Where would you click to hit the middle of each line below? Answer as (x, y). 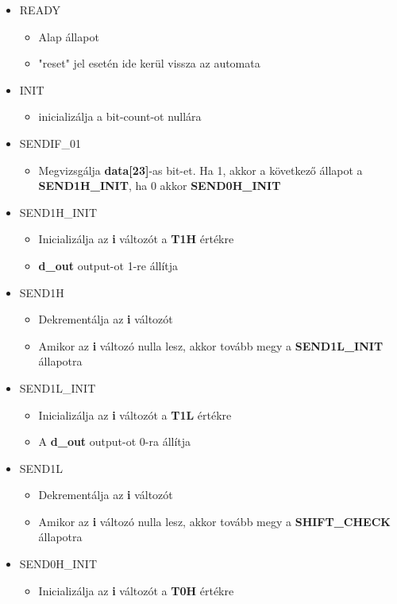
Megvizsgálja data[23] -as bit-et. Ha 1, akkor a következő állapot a (200, 170)
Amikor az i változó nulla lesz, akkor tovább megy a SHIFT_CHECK (214, 521)
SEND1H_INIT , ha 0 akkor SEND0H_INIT (160, 186)
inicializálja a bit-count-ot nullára (120, 116)
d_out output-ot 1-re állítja (108, 265)
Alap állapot (69, 36)
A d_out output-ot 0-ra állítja (115, 441)
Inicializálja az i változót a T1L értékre (135, 414)
